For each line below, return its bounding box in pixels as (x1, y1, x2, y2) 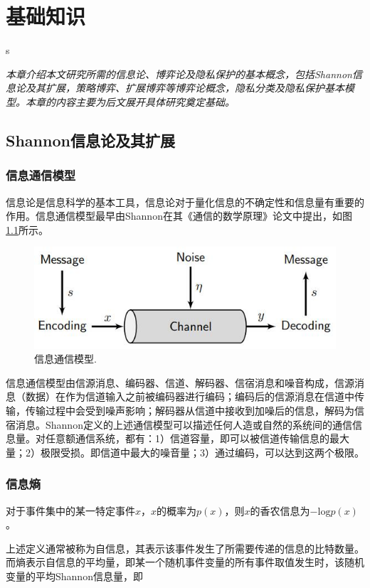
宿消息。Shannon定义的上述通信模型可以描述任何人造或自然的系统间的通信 (6, 417, 352, 432)
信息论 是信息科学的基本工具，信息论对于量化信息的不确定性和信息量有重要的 (6, 194, 364, 209)
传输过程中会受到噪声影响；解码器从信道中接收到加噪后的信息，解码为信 (25, 403, 364, 418)
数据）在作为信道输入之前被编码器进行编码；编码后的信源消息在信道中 (25, 389, 354, 404)
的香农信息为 (250, 503, 310, 518)
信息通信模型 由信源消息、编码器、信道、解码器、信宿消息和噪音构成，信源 (6, 375, 354, 390)
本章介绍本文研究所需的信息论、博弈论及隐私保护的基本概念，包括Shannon (6, 66, 352, 81)
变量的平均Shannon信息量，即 (6, 569, 143, 584)
